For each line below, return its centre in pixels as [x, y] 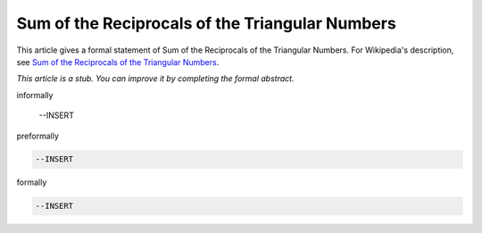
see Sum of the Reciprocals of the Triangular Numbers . [118, 62]
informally [35, 95]
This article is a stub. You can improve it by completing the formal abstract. [155, 79]
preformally [38, 136]
